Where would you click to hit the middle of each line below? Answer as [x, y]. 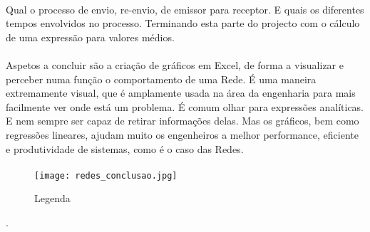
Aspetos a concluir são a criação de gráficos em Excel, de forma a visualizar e [175, 64]
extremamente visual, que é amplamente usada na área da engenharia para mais [181, 93]
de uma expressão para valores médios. [90, 37]
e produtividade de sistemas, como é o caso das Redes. [125, 148]
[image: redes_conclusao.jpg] [106, 175]
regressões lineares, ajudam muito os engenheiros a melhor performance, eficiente [182, 134]
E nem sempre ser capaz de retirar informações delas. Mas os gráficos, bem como [183, 121]
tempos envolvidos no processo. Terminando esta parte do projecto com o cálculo [183, 23]
